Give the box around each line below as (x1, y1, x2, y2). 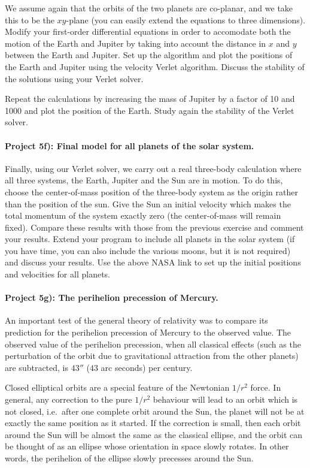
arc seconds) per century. (101, 361, 193, 373)
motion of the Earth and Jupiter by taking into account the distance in (5, 37, 266, 49)
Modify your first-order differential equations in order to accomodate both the (5, 25, 291, 38)
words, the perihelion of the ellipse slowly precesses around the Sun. (5, 452, 254, 464)
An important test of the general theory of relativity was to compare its (5, 314, 268, 327)
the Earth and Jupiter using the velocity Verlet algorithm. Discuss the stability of (5, 60, 305, 73)
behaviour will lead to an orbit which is (153, 393, 298, 406)
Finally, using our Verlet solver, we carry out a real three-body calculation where (5, 162, 302, 174)
